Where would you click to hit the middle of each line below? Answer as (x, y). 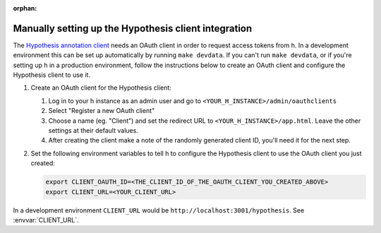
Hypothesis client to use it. (52, 75)
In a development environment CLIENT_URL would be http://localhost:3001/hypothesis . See (159, 210)
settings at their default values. (93, 131)
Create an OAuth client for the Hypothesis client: (101, 88)
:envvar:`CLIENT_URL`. (46, 220)
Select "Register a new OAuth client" (102, 111)
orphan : (25, 8)
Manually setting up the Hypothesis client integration (133, 28)
